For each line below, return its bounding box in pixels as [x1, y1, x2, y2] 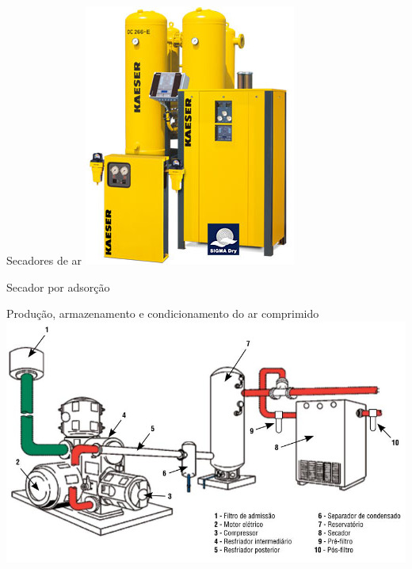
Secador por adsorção [6, 278, 110, 295]
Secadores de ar [6, 252, 82, 268]
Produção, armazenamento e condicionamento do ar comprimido [6, 305, 319, 322]
